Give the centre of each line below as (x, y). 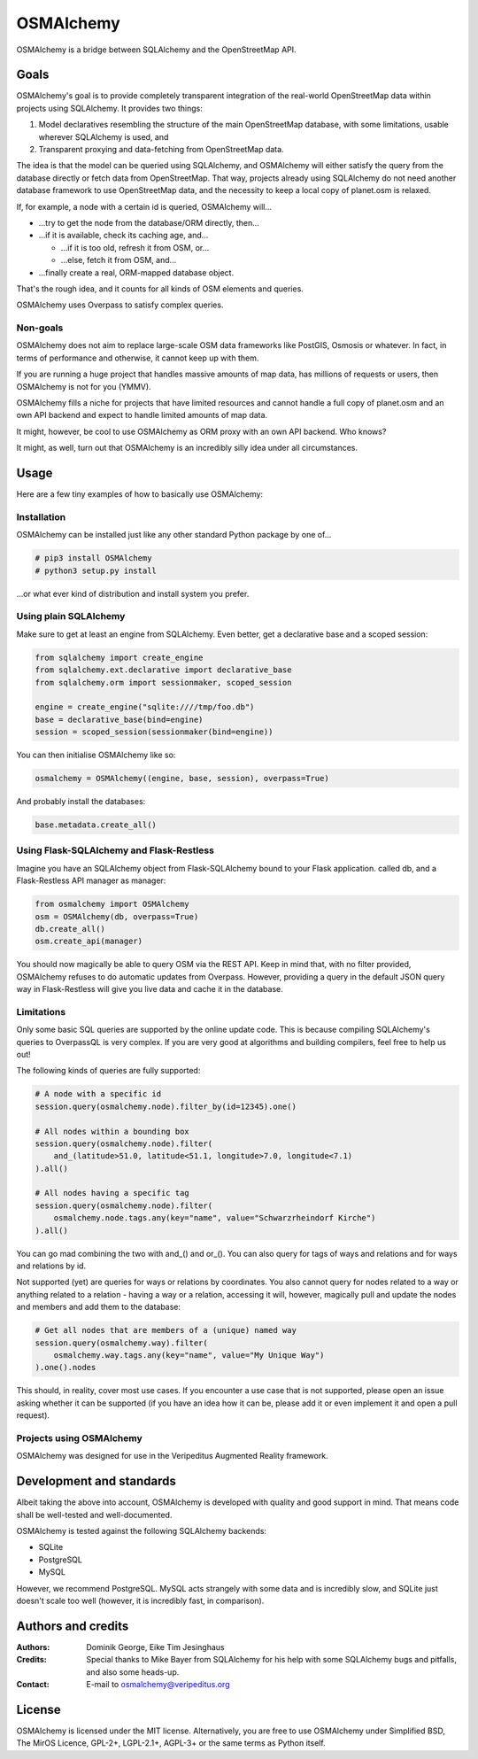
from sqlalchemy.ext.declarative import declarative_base (163, 670)
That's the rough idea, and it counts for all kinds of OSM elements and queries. (160, 289)
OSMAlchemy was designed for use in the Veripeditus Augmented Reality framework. (172, 1456)
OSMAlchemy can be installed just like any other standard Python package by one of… (174, 535)
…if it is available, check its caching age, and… (123, 236)
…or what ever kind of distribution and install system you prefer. (133, 593)
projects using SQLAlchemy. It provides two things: (109, 108)
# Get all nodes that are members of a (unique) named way (166, 1330)
